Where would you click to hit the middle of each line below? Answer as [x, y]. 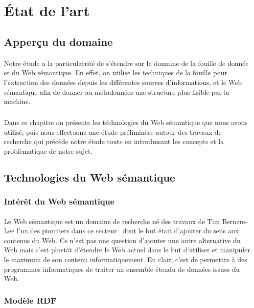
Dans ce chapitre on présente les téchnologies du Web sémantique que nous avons [126, 122]
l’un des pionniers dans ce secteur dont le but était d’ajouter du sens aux [127, 231]
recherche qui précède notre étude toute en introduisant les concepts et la [114, 141]
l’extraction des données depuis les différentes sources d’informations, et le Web [123, 82]
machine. [17, 101]
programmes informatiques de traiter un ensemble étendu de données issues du [122, 269]
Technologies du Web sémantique [90, 177]
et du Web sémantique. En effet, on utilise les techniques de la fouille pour [115, 72]
